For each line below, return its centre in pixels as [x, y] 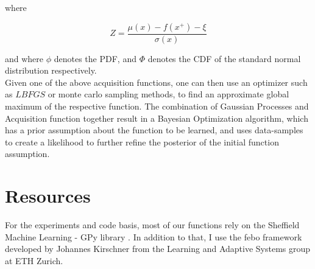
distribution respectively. [51, 70]
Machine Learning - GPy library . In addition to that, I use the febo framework [154, 236]
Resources [48, 196]
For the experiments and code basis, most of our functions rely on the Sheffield [152, 225]
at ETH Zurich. [34, 260]
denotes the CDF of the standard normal [224, 58]
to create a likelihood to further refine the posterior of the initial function [142, 141]
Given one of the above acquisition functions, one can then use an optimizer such [156, 82]
